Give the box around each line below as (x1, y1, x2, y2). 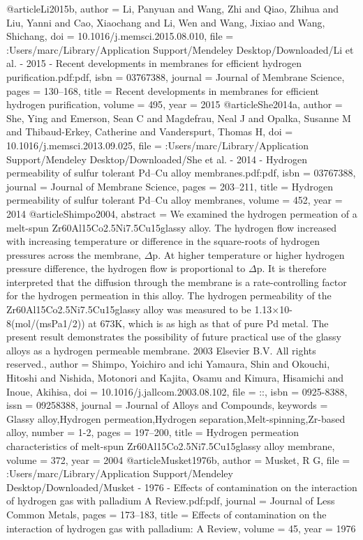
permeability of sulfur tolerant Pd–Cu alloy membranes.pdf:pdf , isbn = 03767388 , (6, 165, 356, 180)
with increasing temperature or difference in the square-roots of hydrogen (6, 234, 320, 248)
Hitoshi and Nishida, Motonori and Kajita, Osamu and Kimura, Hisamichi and (6, 370, 344, 385)
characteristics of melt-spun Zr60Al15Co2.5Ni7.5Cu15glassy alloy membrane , (6, 439, 335, 453)
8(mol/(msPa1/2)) (6, 315, 85, 330)
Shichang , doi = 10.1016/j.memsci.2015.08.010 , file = (6, 29, 234, 43)
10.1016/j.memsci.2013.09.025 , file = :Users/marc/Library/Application (6, 137, 309, 152)
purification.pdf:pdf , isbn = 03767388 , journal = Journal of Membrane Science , (6, 69, 345, 84)
